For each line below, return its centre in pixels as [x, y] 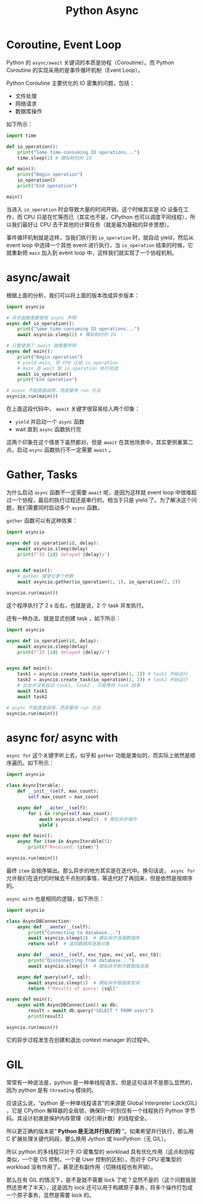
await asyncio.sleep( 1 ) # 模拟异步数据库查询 [84, 983]
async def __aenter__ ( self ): [54, 927]
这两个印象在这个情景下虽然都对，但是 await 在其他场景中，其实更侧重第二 [100, 442]
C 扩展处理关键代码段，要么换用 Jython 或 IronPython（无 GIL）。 [88, 1138]
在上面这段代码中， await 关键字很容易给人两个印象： [73, 409]
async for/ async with [62, 738]
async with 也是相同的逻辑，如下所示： [55, 898]
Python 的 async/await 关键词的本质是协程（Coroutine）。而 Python [90, 62]
